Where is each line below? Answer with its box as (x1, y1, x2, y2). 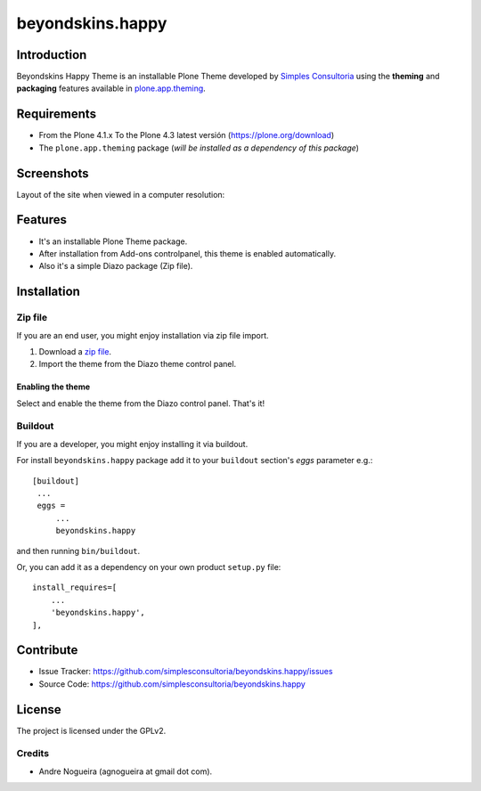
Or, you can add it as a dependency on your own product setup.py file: (16, 561, 281, 572)
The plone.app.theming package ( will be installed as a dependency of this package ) (38, 143, 360, 153)
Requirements (16, 107, 97, 122)
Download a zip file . (38, 346, 111, 356)
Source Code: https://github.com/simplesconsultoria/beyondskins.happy (38, 678, 306, 689)
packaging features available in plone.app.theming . (16, 83, 207, 94)
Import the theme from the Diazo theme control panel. (38, 359, 237, 370)
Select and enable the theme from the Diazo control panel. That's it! (16, 397, 265, 409)
